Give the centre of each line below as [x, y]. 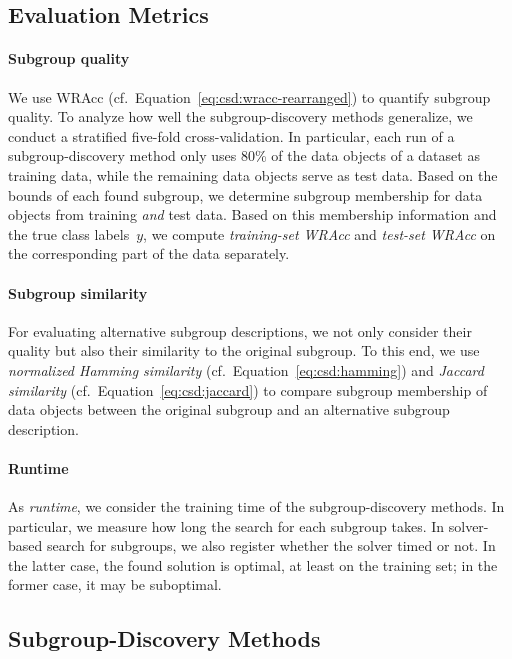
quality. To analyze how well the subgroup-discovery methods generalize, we [240, 116]
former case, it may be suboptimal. [115, 584]
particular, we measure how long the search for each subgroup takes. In [226, 525]
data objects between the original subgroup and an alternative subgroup [229, 409]
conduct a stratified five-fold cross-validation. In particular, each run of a [231, 135]
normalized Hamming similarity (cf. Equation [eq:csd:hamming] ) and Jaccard [246, 369]
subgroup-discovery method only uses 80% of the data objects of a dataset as [244, 155]
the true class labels [69, 233]
